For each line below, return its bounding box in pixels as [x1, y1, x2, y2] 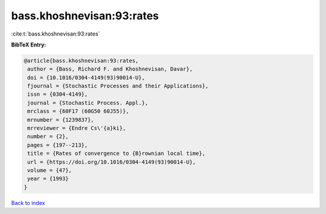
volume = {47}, [27, 167, 72, 174]
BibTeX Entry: [11, 41, 46, 48]
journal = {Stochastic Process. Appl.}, [27, 99, 149, 106]
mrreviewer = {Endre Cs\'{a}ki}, [27, 125, 126, 132]
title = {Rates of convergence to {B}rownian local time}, [27, 150, 206, 157]
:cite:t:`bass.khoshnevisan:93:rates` [11, 30, 100, 37]
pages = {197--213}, [27, 142, 88, 148]
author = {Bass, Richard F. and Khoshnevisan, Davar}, [27, 66, 193, 72]
